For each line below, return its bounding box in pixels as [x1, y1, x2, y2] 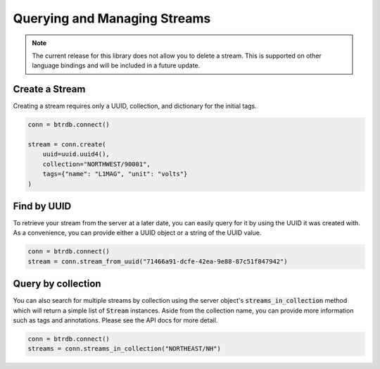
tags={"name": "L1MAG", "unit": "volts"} [42, 170, 188, 178]
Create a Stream [13, 83, 86, 95]
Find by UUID [13, 200, 72, 212]
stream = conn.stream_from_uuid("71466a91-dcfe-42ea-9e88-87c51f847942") [27, 257, 288, 265]
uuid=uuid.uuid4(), [42, 150, 110, 158]
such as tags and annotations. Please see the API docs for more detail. [13, 316, 218, 325]
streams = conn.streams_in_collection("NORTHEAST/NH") [27, 345, 221, 353]
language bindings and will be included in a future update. [32, 61, 201, 70]
